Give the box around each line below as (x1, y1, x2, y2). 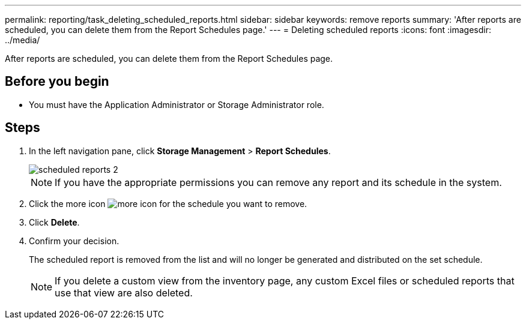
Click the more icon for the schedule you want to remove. (29, 198, 307, 209)
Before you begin (5, 74, 109, 89)
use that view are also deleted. (55, 286, 193, 299)
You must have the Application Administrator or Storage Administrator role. (29, 99, 324, 110)
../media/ (5, 35, 40, 45)
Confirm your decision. (29, 235, 119, 246)
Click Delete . (29, 217, 80, 227)
